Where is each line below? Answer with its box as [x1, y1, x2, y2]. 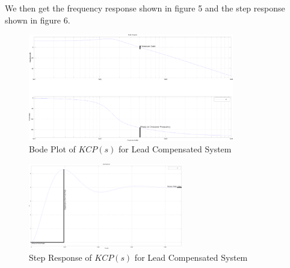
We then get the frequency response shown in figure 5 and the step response [5, 2, 285, 14]
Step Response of [29, 251, 92, 263]
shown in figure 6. [5, 13, 70, 26]
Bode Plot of [29, 143, 76, 155]
